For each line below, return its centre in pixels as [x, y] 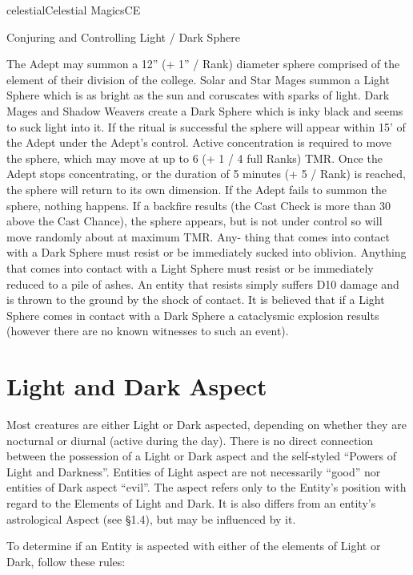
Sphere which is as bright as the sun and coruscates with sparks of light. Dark [198, 95]
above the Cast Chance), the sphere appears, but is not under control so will [194, 221]
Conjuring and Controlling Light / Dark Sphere [123, 36]
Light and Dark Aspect [137, 386]
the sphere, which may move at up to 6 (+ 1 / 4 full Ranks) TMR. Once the [194, 158]
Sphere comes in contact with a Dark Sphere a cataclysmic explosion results [193, 315]
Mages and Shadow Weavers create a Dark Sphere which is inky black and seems [205, 110]
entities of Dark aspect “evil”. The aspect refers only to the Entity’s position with [206, 487]
